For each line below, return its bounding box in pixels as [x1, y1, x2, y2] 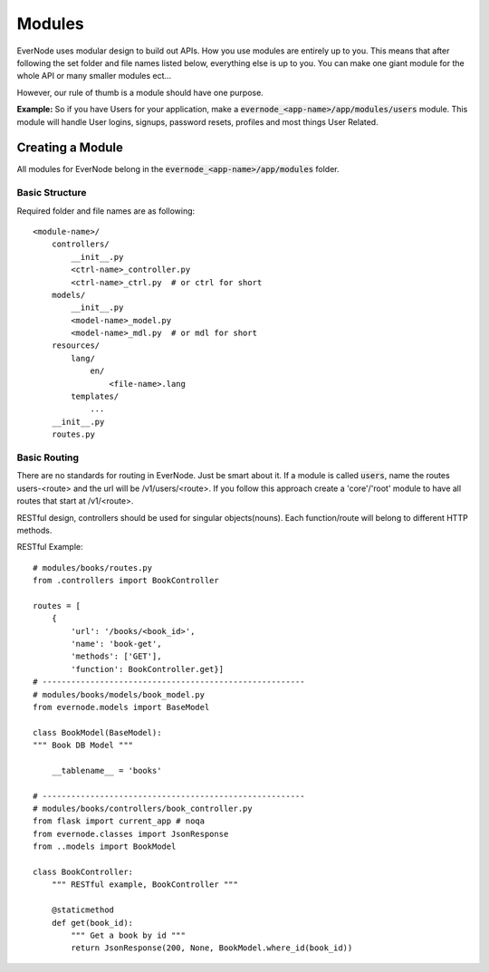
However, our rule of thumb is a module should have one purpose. [16, 87, 264, 98]
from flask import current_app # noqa [33, 816, 206, 826]
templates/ [71, 391, 120, 402]
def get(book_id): [51, 918, 134, 928]
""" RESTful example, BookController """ [51, 880, 239, 890]
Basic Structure [16, 187, 87, 199]
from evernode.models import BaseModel [33, 702, 210, 712]
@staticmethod [51, 905, 115, 915]
